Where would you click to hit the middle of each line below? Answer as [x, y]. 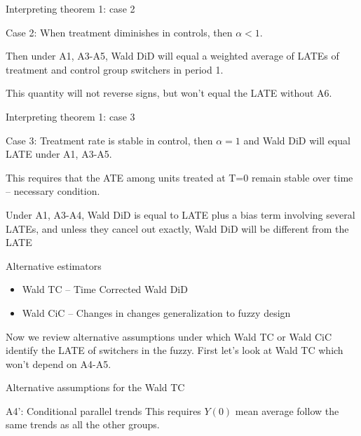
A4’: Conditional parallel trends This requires [103, 410]
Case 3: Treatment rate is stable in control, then [109, 140]
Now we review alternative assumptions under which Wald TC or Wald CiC [169, 336]
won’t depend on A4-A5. [59, 363]
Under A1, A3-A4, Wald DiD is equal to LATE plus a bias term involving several [180, 214]
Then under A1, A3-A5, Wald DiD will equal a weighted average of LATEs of [172, 56]
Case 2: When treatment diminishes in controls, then [119, 32]
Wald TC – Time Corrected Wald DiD [105, 289]
